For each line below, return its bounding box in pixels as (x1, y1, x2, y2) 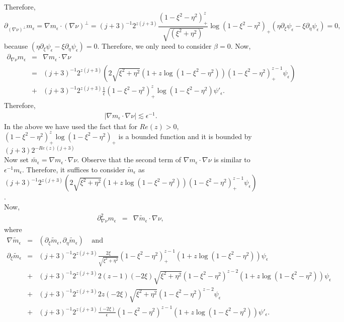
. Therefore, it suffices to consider (22, 164, 125, 174)
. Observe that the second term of (77, 154, 182, 165)
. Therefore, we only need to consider (97, 41, 212, 51)
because (4, 41, 28, 51)
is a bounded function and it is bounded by (118, 131, 252, 141)
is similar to (214, 154, 250, 165)
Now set (4, 154, 29, 165)
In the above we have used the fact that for (4, 121, 137, 131)
